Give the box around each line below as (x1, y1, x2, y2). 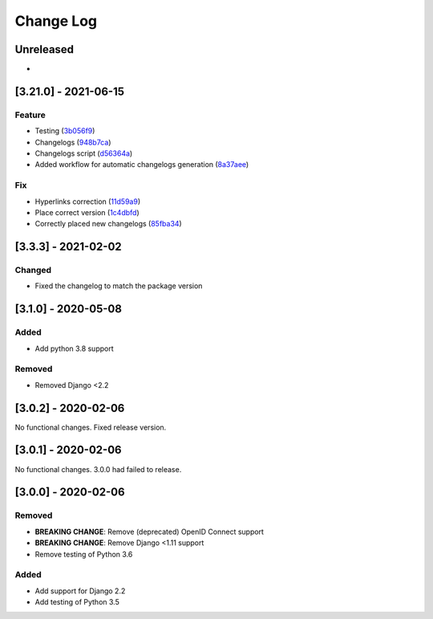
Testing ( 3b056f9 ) (34, 126, 95, 136)
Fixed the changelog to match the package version (34, 281, 203, 291)
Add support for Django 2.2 (34, 586, 126, 596)
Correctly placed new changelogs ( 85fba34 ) (34, 219, 182, 229)
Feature (14, 109, 46, 120)
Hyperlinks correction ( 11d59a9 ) (34, 197, 140, 206)
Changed (14, 265, 52, 276)
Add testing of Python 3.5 (34, 597, 119, 607)
